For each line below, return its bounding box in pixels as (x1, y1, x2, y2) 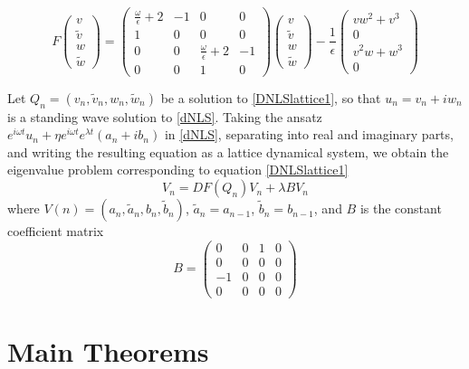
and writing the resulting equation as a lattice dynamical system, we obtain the (7, 142, 449, 161)
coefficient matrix (7, 222, 104, 241)
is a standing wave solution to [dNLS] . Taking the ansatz (7, 107, 322, 126)
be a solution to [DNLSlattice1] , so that (160, 88, 381, 107)
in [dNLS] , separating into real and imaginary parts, (164, 125, 454, 144)
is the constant (359, 199, 442, 218)
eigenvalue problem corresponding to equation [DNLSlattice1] (7, 160, 349, 179)
